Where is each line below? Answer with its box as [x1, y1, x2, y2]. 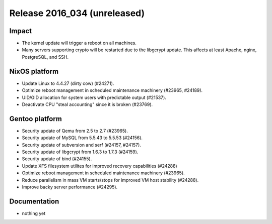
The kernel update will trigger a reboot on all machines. [22, 40, 137, 46]
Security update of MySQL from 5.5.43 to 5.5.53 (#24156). [22, 135, 143, 141]
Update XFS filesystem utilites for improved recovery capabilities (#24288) [22, 163, 177, 169]
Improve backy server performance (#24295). [22, 184, 118, 190]
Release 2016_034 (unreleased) [9, 8, 145, 19]
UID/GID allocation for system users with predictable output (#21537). [22, 94, 166, 100]
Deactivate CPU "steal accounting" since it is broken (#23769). [22, 101, 153, 107]
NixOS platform [9, 67, 59, 75]
